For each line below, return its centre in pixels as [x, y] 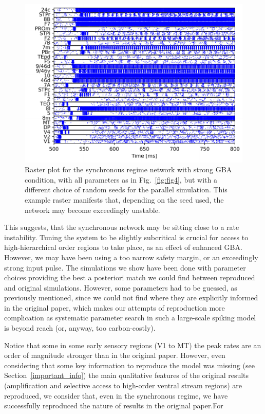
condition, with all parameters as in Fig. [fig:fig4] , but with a [121, 179]
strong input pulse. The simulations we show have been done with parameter [125, 267]
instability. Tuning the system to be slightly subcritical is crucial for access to [126, 237]
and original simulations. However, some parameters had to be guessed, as [121, 287]
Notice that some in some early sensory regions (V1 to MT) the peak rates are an [133, 345]
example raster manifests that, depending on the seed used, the [124, 199]
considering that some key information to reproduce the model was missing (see [129, 365]
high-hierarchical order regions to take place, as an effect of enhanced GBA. [123, 247]
